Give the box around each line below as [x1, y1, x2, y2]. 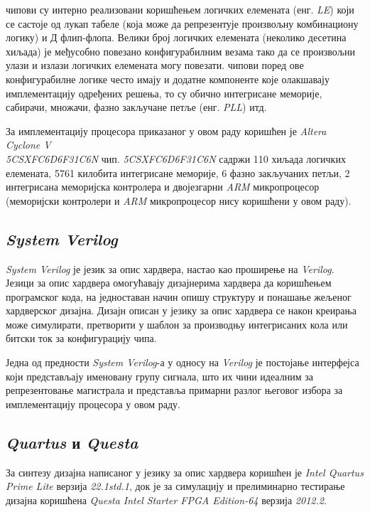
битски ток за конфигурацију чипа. [6, 331, 157, 346]
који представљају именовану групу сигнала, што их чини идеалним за [6, 368, 313, 383]
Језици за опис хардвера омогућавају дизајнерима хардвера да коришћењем [6, 275, 332, 290]
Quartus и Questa [6, 431, 138, 453]
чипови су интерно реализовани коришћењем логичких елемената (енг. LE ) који [6, 2, 354, 16]
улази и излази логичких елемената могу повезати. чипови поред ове [6, 58, 304, 73]
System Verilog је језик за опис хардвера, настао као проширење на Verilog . [6, 261, 334, 276]
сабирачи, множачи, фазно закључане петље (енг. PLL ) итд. [6, 100, 267, 114]
